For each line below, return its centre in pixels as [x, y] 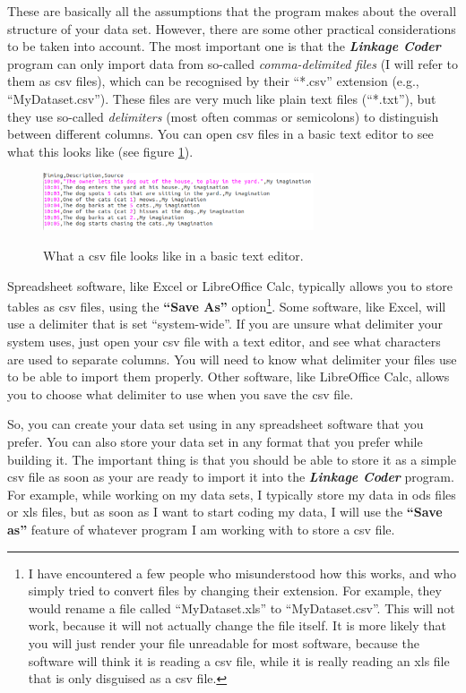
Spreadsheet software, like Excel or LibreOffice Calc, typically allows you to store [230, 285]
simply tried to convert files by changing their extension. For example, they [235, 590]
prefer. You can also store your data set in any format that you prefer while [215, 441]
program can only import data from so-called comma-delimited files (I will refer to [233, 63]
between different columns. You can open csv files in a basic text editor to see [220, 134]
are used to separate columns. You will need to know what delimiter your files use [232, 359]
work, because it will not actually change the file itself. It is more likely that [237, 625]
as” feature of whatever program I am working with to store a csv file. [201, 529]
